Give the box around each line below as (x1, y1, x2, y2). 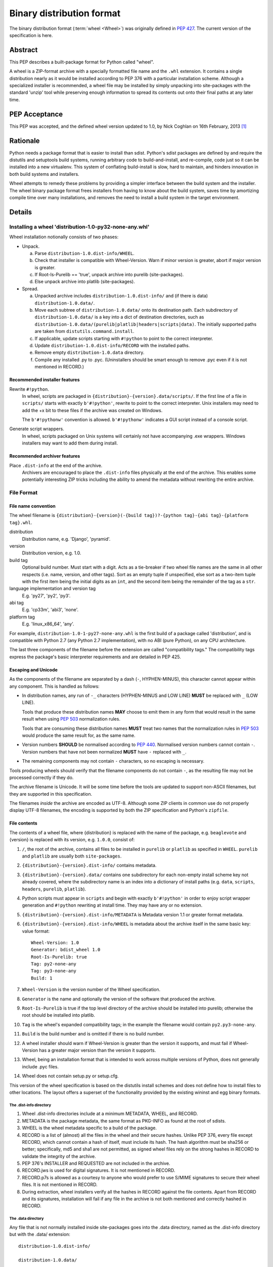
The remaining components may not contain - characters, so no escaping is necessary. (22, 758, 205, 764)
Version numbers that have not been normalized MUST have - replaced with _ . (22, 749, 187, 755)
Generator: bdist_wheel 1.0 (31, 947, 101, 953)
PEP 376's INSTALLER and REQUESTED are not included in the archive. (22, 1161, 170, 1167)
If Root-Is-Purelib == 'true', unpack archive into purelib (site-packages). (34, 272, 184, 278)
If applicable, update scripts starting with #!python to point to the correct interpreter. (34, 335, 213, 342)
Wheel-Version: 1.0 (31, 940, 79, 945)
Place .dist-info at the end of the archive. (9, 462, 103, 468)
